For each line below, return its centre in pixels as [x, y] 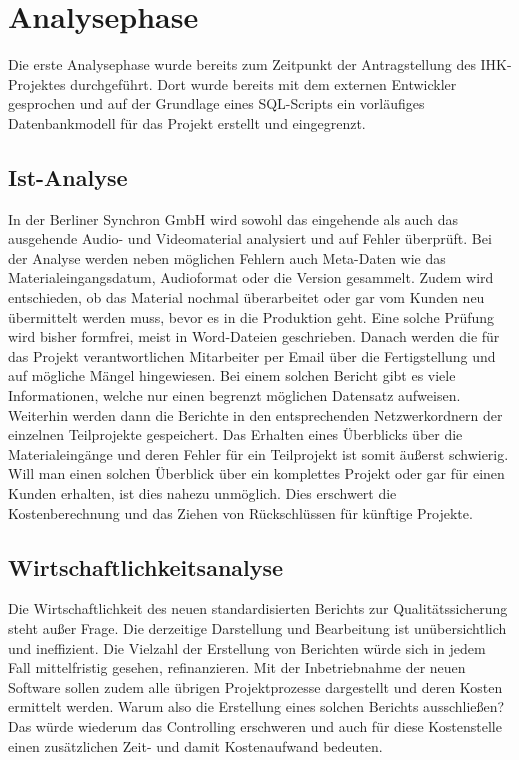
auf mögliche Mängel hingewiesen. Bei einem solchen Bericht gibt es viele [232, 375]
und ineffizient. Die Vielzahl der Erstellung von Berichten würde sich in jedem [247, 647]
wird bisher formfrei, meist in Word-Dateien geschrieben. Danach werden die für [254, 336]
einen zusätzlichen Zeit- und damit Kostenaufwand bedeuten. [195, 745]
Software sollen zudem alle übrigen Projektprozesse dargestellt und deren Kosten [255, 686]
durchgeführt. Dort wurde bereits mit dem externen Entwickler [263, 83]
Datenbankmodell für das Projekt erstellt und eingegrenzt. [187, 122]
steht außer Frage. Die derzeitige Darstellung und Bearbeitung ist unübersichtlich [257, 628]
